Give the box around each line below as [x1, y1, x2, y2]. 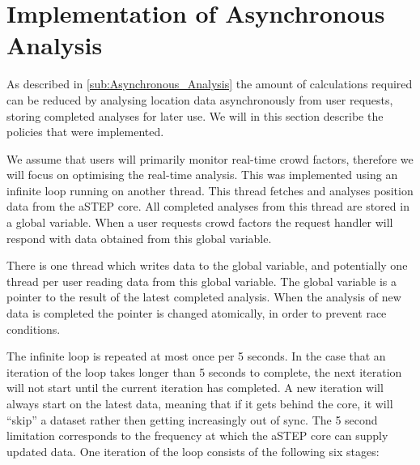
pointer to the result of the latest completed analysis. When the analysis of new [6, 288, 401, 305]
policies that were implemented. [6, 123, 164, 140]
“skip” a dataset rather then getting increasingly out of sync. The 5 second [6, 411, 378, 428]
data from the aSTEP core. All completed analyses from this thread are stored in [6, 198, 409, 215]
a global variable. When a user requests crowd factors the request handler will [6, 214, 393, 231]
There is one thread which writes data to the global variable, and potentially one [6, 257, 408, 274]
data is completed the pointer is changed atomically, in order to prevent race [6, 305, 387, 322]
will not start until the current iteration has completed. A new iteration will [6, 379, 384, 396]
